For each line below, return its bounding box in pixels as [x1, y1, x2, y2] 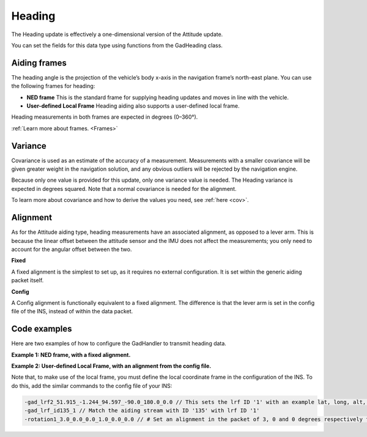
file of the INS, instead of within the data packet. [11, 308, 133, 315]
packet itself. [11, 277, 44, 284]
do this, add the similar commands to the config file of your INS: [11, 382, 172, 389]
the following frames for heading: [11, 83, 95, 90]
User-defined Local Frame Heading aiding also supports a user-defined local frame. [26, 102, 240, 110]
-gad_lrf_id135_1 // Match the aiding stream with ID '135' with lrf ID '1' [24, 407, 260, 414]
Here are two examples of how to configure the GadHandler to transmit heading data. [11, 340, 226, 347]
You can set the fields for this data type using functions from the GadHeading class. [11, 42, 223, 49]
